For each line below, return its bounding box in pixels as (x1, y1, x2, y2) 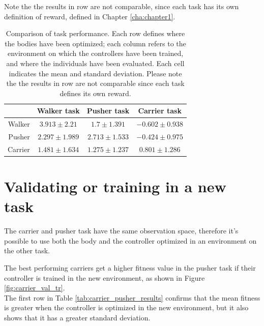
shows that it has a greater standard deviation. (4, 312, 151, 323)
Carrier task (138, 105, 182, 116)
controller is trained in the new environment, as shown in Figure (4, 272, 205, 283)
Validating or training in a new (4, 176, 226, 197)
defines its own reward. (60, 87, 131, 98)
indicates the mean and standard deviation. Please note (9, 68, 182, 78)
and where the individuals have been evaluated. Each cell (6, 57, 185, 68)
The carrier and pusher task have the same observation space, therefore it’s (4, 225, 239, 236)
